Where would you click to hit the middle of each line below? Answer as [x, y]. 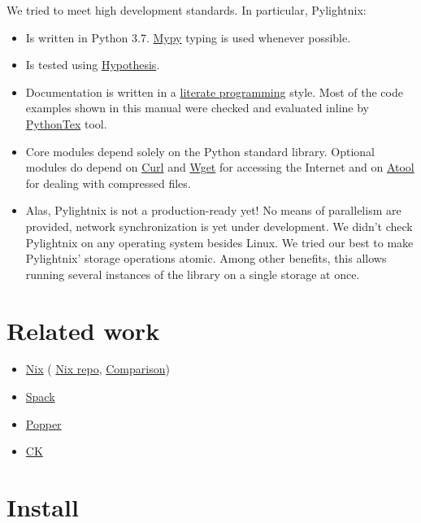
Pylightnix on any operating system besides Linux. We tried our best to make [219, 242]
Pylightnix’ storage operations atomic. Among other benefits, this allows [206, 258]
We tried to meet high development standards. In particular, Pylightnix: [187, 10]
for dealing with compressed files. [108, 183]
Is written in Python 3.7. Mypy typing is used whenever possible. [188, 37]
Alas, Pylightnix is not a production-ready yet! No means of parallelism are [213, 210]
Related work [83, 330]
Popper [43, 423]
